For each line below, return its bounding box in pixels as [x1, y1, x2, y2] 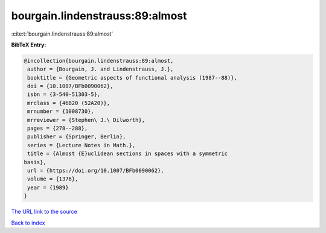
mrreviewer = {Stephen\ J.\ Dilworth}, [27, 116, 145, 123]
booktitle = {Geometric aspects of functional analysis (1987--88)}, [27, 74, 238, 81]
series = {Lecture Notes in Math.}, [27, 142, 136, 148]
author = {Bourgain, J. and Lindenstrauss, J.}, [27, 66, 174, 72]
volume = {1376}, [27, 176, 78, 182]
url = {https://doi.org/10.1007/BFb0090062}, [27, 167, 164, 174]
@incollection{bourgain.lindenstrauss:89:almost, [24, 57, 174, 64]
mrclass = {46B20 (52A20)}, [27, 100, 110, 106]
